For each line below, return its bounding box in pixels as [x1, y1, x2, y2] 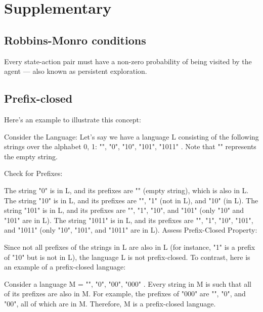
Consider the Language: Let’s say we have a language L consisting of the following [4, 131, 259, 142]
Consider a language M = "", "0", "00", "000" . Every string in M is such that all [4, 278, 251, 289]
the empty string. [4, 151, 58, 161]
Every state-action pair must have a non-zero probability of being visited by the [4, 56, 252, 66]
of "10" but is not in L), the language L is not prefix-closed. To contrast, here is [4, 251, 250, 262]
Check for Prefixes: [4, 168, 63, 179]
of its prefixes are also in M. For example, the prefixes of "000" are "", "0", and [4, 288, 246, 299]
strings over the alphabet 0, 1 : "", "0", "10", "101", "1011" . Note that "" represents [4, 141, 256, 152]
